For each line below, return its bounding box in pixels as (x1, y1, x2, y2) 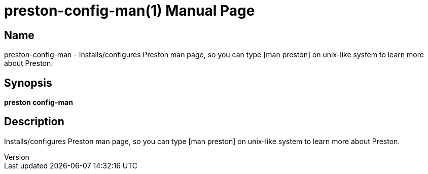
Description (4, 115, 64, 128)
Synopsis (4, 76, 52, 89)
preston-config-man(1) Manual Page (4, 2, 255, 19)
